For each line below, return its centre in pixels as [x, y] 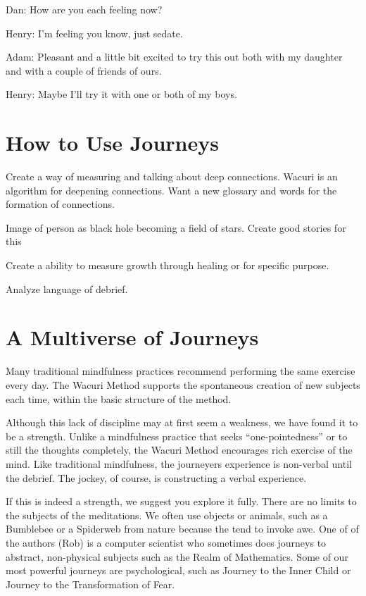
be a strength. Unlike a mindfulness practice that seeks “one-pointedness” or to [177, 436]
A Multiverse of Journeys [132, 337]
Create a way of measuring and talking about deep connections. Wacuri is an [172, 176]
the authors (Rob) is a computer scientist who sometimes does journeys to [166, 542]
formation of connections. [60, 204]
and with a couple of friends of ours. [84, 70]
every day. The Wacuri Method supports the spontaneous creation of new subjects [183, 384]
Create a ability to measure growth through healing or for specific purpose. [168, 265]
